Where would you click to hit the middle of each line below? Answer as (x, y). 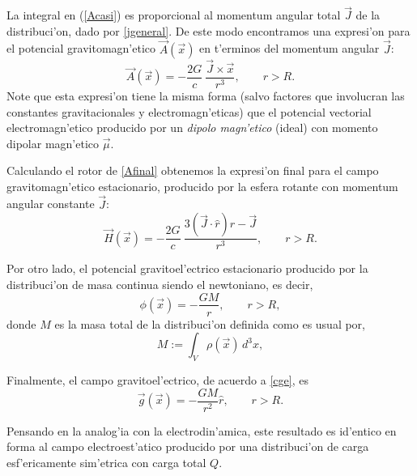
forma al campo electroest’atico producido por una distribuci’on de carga (188, 446)
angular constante (51, 204)
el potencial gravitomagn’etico (81, 48)
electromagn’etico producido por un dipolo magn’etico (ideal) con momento (192, 127)
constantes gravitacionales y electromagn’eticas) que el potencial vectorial (189, 111)
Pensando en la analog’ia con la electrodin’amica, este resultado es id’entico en (202, 430)
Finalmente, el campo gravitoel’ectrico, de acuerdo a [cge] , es (157, 379)
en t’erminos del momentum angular (289, 48)
